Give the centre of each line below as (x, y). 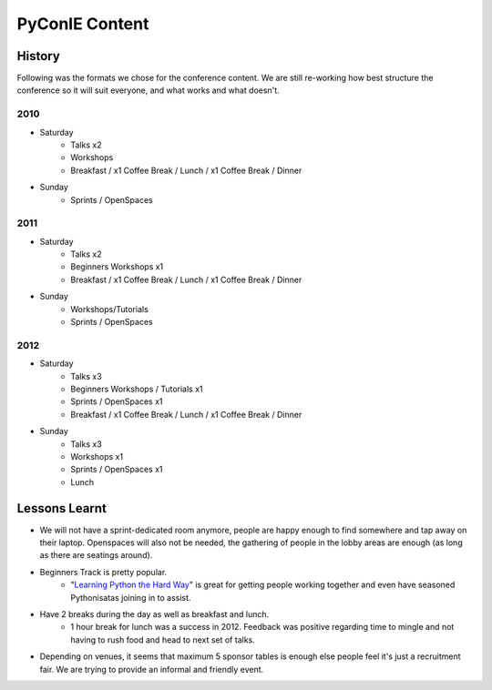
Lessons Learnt (61, 508)
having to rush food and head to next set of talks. (163, 639)
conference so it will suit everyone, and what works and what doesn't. (148, 90)
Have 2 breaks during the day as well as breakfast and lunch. (154, 614)
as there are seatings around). (96, 555)
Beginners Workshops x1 (117, 267)
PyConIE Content (83, 24)
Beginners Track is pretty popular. (103, 572)
